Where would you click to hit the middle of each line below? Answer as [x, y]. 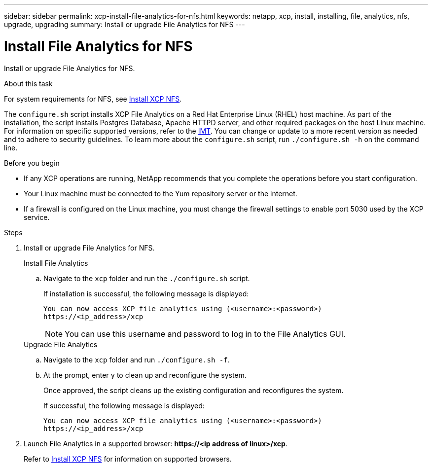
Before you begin [32, 163]
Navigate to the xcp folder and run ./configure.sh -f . [137, 359]
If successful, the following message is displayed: [124, 405]
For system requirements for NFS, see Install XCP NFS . [93, 99]
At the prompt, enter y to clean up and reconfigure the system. [145, 375]
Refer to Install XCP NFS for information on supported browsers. [128, 459]
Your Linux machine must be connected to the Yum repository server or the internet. [161, 193]
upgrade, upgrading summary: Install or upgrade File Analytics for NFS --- [125, 24]
